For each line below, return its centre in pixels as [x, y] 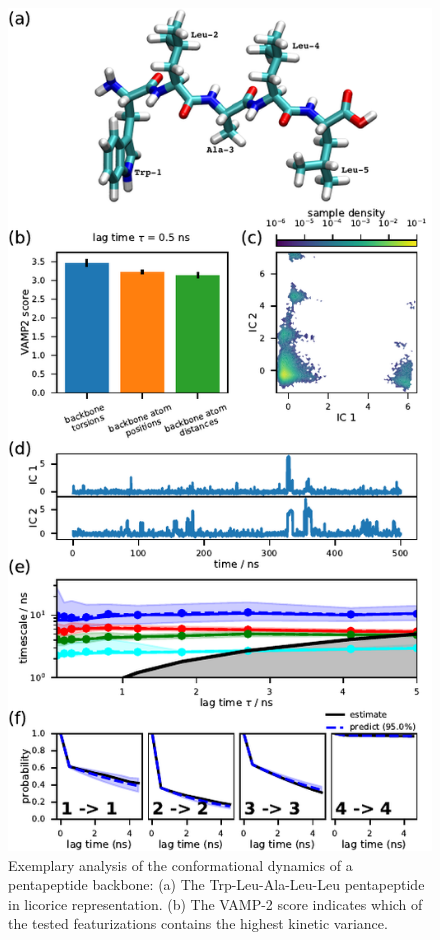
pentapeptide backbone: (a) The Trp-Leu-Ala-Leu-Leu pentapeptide [216, 884]
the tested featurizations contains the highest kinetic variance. [198, 923]
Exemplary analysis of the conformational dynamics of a [180, 864]
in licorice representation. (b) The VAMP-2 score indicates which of [215, 903]
